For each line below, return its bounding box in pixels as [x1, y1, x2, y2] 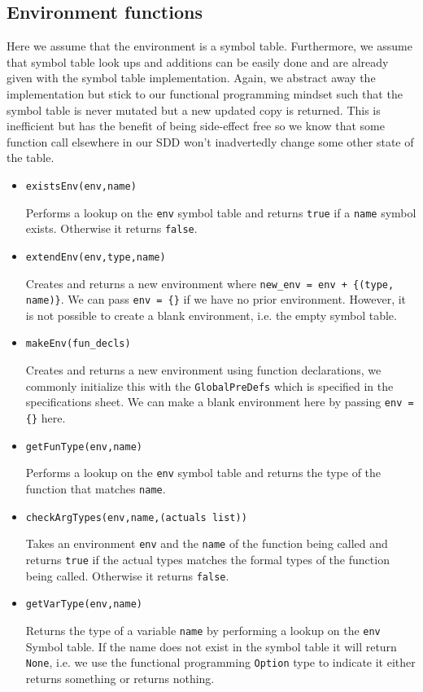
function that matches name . [25, 480, 166, 497]
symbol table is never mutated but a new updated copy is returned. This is [7, 101, 381, 118]
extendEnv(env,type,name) [25, 251, 166, 263]
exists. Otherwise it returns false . [25, 220, 198, 237]
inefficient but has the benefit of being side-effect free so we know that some [7, 117, 385, 134]
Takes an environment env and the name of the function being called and [25, 535, 388, 552]
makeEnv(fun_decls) [25, 338, 131, 350]
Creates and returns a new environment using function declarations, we [25, 361, 382, 379]
